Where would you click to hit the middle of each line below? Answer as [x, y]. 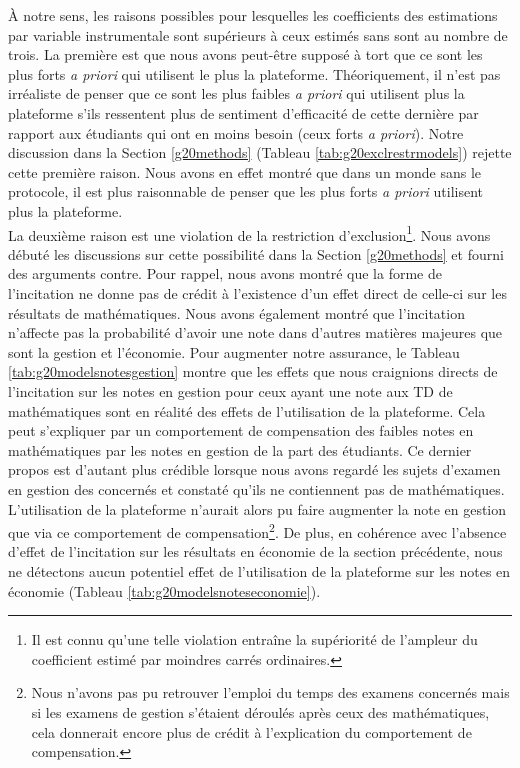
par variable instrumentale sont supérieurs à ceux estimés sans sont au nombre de [258, 34]
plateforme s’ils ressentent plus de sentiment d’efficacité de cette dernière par [243, 112]
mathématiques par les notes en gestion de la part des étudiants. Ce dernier [240, 449]
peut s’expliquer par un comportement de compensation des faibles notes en [241, 430]
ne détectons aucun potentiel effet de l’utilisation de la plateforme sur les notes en [259, 570]
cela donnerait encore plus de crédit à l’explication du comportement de [251, 731]
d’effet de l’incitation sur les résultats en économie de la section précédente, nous [255, 551]
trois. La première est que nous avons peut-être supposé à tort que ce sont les [245, 54]
